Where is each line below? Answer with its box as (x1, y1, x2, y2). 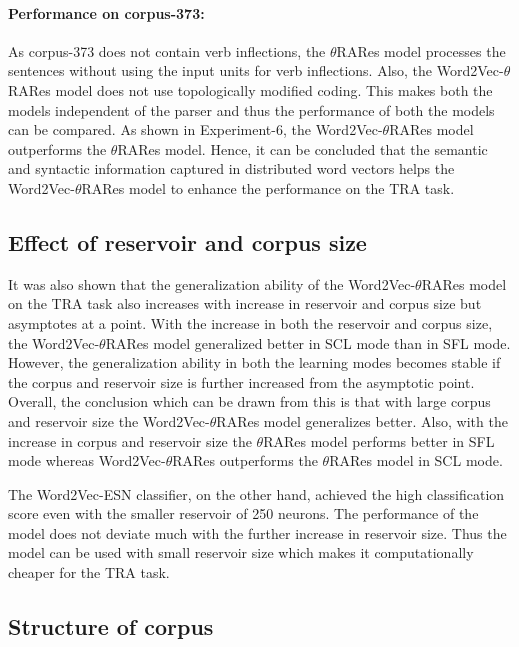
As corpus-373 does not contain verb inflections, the (8, 40, 326, 61)
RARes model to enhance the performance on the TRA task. (81, 177, 455, 198)
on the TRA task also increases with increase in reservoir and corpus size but (8, 293, 482, 314)
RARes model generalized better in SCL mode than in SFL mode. (105, 332, 511, 353)
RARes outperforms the (172, 450, 318, 471)
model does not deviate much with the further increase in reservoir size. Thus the (8, 522, 507, 543)
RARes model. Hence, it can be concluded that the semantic (117, 138, 488, 159)
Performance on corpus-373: (8, 2, 205, 23)
